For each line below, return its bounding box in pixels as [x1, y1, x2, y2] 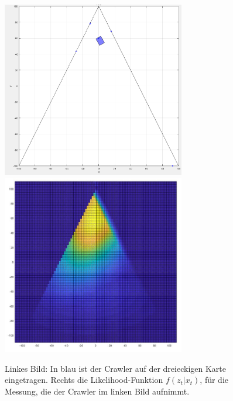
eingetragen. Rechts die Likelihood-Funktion [5, 374, 163, 386]
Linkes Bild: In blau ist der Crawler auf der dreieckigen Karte [5, 362, 226, 374]
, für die [200, 374, 228, 386]
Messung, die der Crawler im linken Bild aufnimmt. [5, 385, 190, 397]
